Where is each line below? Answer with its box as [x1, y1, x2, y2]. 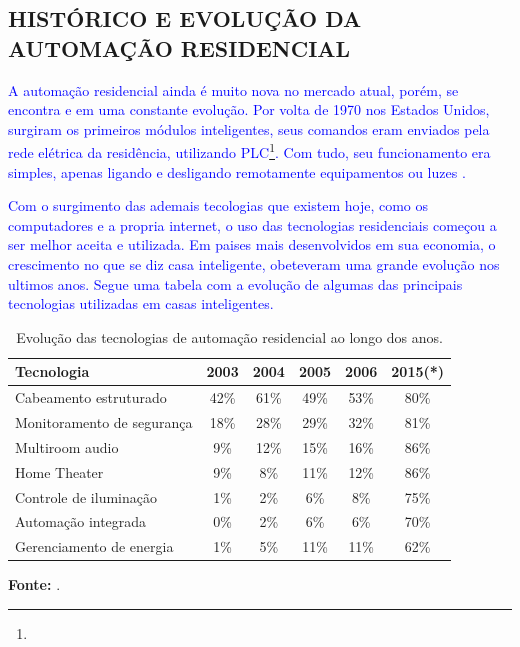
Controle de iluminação [15, 486, 157, 507]
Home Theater [15, 461, 104, 482]
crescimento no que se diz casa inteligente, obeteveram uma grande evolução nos [8, 254, 500, 274]
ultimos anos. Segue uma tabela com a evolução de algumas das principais [8, 273, 463, 294]
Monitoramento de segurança [15, 412, 193, 433]
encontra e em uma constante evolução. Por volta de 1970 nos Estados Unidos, [8, 99, 490, 120]
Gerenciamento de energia [15, 536, 174, 557]
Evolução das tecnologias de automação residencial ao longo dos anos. [16, 326, 443, 347]
